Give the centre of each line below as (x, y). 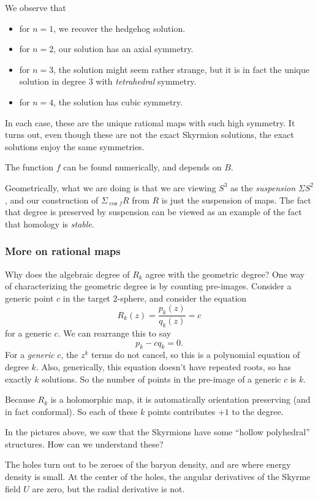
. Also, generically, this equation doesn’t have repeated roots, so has (163, 366)
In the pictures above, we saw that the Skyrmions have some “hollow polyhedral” (157, 432)
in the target (86, 298)
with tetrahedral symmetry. (146, 81)
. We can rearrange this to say (115, 333)
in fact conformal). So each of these (71, 411)
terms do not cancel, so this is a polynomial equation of (196, 355)
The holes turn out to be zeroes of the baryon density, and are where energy (148, 464)
